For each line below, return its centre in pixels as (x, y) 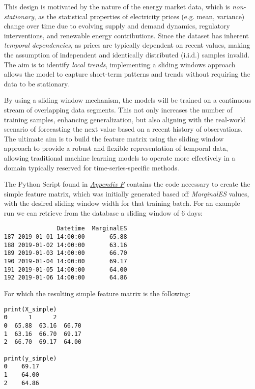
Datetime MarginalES (92, 229)
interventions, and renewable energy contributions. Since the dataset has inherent (127, 35)
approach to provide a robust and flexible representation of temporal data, (116, 148)
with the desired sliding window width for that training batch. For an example (122, 203)
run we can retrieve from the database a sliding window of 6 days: (103, 212)
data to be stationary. (37, 83)
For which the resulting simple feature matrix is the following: (97, 293)
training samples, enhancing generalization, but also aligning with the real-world (125, 119)
